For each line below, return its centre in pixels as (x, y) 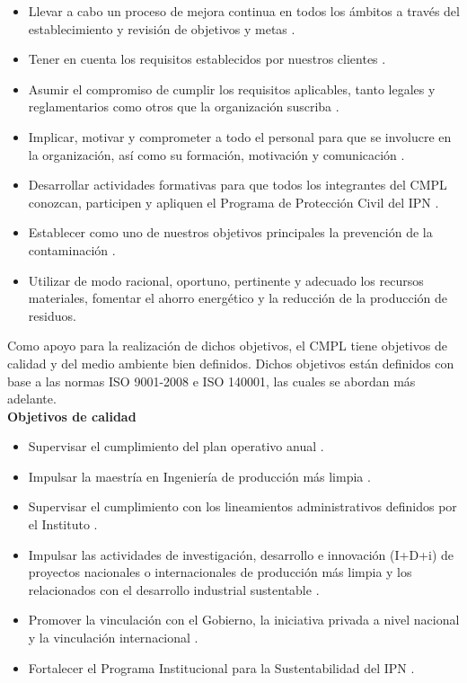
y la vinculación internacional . (113, 638)
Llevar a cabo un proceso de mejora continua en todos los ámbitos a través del (244, 11)
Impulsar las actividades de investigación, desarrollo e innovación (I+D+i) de (241, 554)
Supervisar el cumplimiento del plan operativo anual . (176, 446)
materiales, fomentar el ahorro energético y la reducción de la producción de (238, 298)
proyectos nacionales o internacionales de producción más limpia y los (220, 572)
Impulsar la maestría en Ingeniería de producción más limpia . (199, 476)
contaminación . (72, 249)
